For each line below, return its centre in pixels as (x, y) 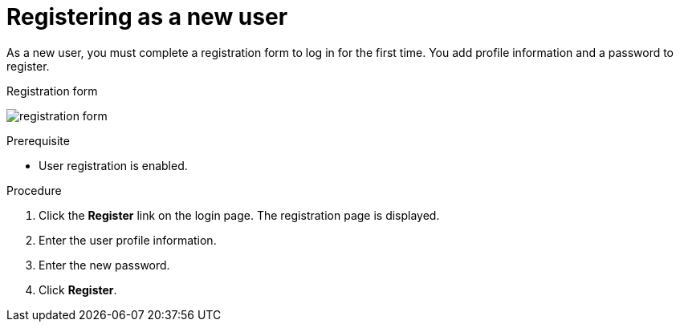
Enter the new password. (104, 265)
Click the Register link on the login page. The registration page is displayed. (239, 215)
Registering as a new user (147, 17)
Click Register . (78, 290)
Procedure (34, 190)
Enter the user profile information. (128, 240)
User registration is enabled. (113, 165)
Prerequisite (38, 140)
